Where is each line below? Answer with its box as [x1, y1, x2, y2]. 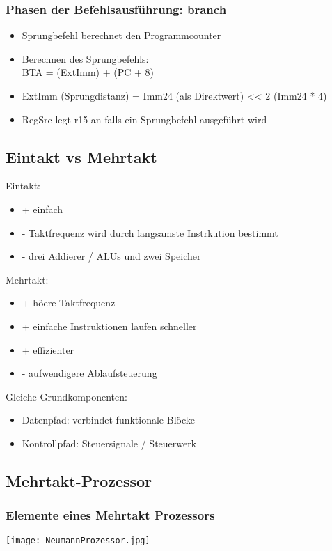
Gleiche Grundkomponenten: [6, 389, 127, 403]
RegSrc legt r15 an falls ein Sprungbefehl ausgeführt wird [22, 111, 267, 126]
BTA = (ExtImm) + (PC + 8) [22, 65, 154, 79]
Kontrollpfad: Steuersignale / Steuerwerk [22, 435, 197, 450]
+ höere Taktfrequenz [22, 295, 116, 310]
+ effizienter [22, 342, 74, 357]
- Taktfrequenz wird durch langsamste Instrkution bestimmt [22, 225, 278, 240]
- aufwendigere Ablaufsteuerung [22, 366, 157, 380]
